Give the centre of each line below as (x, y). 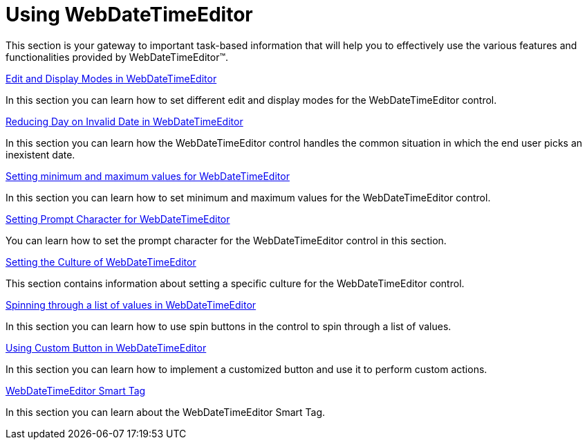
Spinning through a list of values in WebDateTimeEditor (131, 305)
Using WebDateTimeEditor (129, 15)
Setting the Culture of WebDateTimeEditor (101, 262)
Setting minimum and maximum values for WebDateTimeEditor (148, 176)
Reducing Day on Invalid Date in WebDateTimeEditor (124, 121)
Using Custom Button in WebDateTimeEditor (106, 347)
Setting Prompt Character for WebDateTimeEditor (118, 219)
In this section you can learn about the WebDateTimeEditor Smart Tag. (166, 412)
